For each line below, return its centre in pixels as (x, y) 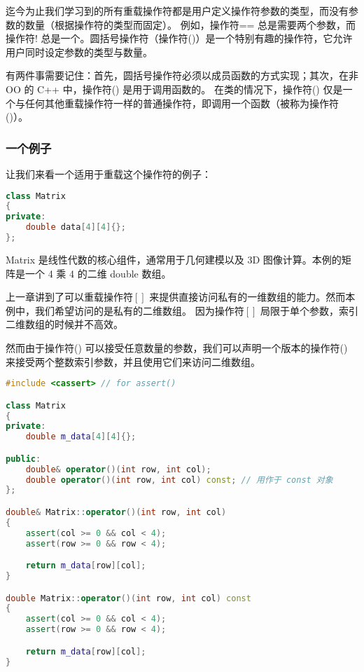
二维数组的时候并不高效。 (64, 324)
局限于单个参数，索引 (309, 310)
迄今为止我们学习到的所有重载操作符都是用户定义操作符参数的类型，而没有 (177, 11)
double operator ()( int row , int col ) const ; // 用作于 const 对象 (179, 480)
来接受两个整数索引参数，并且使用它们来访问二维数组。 (133, 361)
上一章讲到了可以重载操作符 (69, 297)
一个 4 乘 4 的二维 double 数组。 (98, 273)
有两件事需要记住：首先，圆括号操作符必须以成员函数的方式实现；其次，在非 (182, 75)
